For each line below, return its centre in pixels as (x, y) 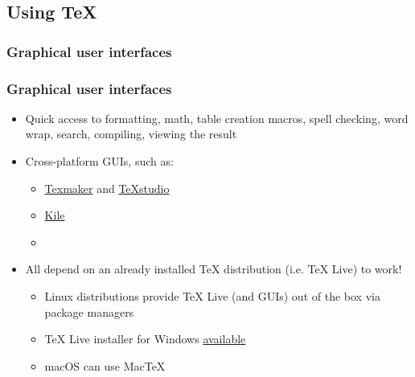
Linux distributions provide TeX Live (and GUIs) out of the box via (212, 296)
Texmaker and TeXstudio (107, 188)
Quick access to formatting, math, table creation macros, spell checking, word (217, 118)
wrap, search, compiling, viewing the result (131, 134)
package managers (89, 311)
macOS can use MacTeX (105, 365)
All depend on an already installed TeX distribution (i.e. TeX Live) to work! (214, 269)
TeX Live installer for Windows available (145, 339)
